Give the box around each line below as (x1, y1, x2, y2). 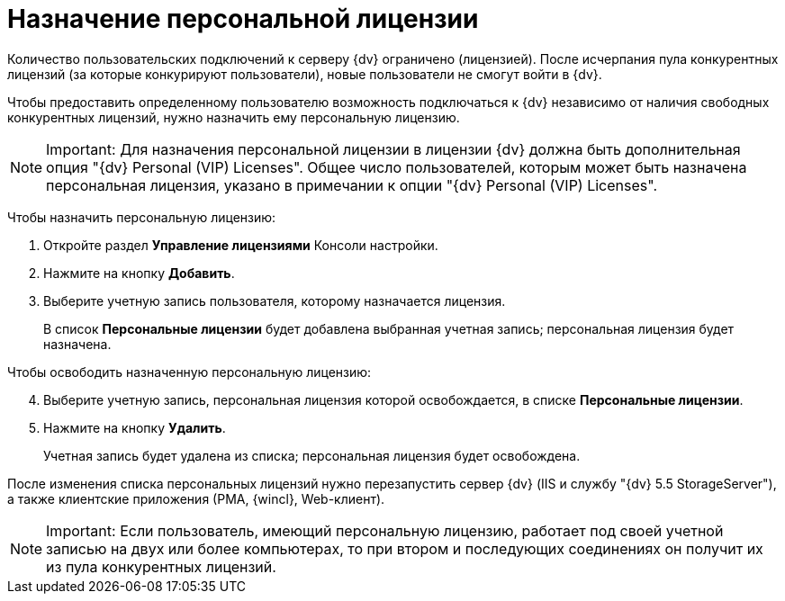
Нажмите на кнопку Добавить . (43, 265, 235, 281)
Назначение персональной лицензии (7, 4, 479, 34)
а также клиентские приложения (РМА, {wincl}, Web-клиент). (7, 490, 385, 507)
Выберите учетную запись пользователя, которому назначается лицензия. (43, 292, 506, 309)
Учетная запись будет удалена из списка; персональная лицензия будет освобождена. (43, 447, 581, 463)
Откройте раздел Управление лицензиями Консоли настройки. (43, 237, 438, 253)
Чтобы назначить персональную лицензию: (7, 209, 276, 225)
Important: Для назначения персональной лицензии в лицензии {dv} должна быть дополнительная (46, 139, 741, 158)
